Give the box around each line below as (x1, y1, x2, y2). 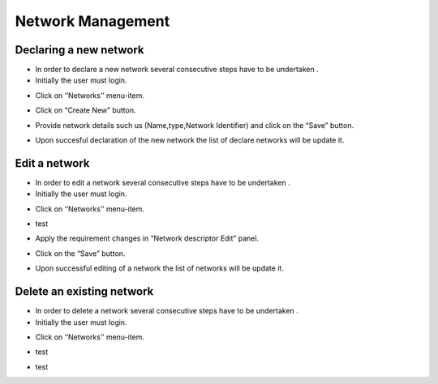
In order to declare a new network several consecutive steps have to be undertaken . (35, 65, 320, 75)
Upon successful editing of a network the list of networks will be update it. (35, 263, 284, 273)
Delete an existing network (15, 284, 154, 299)
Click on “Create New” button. (35, 105, 136, 115)
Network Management (15, 12, 170, 30)
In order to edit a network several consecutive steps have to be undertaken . (35, 177, 291, 187)
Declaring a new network (15, 43, 145, 57)
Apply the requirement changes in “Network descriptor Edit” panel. (35, 233, 260, 243)
